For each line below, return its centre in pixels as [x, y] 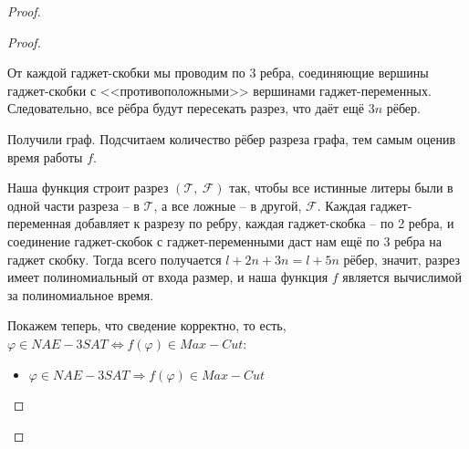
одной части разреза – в [73, 205]
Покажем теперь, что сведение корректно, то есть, [147, 325]
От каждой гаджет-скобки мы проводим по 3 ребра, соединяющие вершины [218, 73]
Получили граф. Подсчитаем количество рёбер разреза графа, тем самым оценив [232, 138]
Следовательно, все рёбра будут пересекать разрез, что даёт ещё [186, 108]
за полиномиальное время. [81, 294]
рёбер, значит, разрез [401, 259]
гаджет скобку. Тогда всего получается [115, 259]
